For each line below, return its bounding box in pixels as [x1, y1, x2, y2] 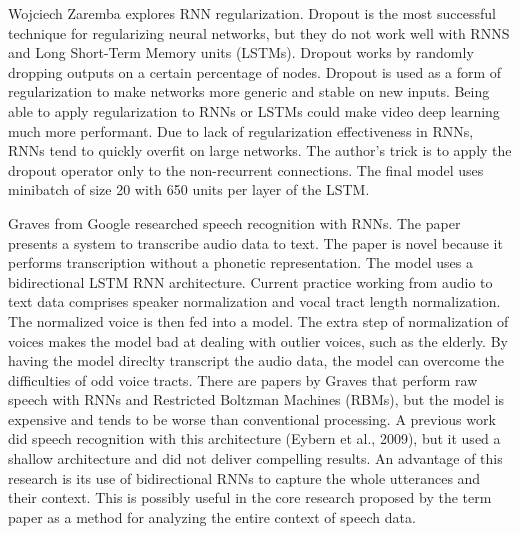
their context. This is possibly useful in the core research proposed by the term [8, 487, 492, 508]
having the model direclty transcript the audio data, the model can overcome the [8, 350, 505, 371]
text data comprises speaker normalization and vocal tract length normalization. [8, 291, 501, 312]
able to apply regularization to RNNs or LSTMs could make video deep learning [8, 100, 500, 121]
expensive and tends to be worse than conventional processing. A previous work [8, 408, 496, 429]
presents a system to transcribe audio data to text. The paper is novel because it [8, 232, 503, 253]
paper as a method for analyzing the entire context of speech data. [8, 506, 416, 527]
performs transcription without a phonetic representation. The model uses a [8, 252, 473, 273]
